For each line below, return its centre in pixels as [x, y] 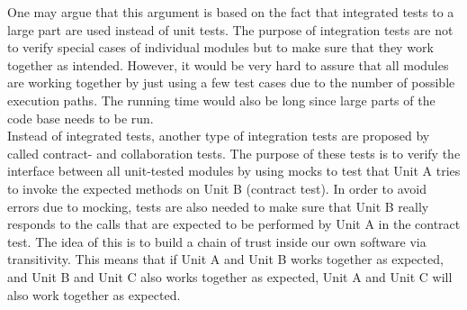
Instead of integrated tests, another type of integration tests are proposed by [219, 136]
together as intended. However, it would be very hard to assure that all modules [228, 64]
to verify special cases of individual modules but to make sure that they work [220, 47]
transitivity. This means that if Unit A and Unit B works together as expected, [225, 259]
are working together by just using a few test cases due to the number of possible [231, 82]
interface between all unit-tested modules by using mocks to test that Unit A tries [234, 171]
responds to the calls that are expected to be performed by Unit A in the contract [234, 224]
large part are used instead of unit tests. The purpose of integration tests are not [230, 29]
